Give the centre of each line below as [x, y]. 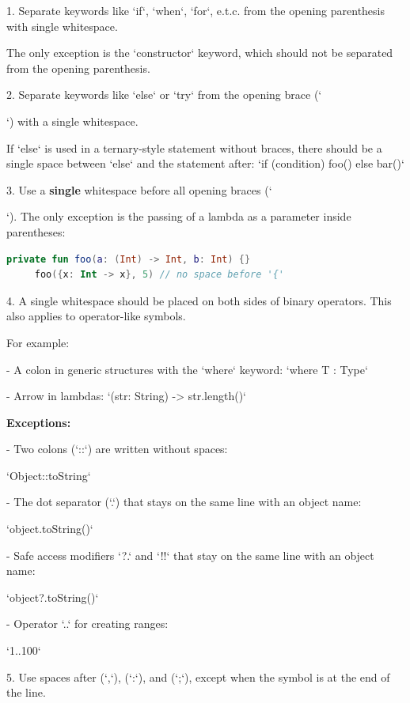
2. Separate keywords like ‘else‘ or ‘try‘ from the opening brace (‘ [164, 94]
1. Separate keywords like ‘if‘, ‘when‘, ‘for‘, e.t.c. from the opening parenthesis [196, 10]
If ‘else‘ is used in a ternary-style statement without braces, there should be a [194, 147]
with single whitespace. [62, 26]
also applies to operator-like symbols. [96, 316]
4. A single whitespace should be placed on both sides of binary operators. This [199, 300]
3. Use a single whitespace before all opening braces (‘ [139, 189]
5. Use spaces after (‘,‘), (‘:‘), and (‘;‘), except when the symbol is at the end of [198, 677]
